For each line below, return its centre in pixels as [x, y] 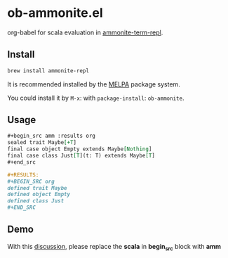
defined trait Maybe [38, 188]
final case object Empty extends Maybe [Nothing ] [80, 149]
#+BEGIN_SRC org [31, 181]
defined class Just [36, 201]
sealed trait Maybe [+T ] [42, 143]
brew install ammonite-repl [48, 71]
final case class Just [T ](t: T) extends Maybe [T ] [81, 156]
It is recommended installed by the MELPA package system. [94, 84]
